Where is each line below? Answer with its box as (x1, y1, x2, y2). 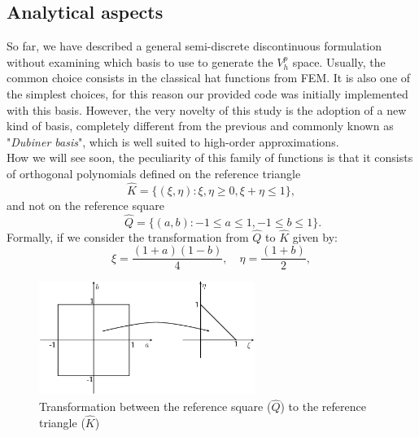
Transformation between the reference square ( (39, 398, 272, 415)
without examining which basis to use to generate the (7, 53, 273, 70)
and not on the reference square (7, 196, 164, 213)
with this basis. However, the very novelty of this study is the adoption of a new (7, 101, 407, 118)
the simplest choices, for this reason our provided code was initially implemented (7, 85, 408, 102)
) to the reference (280, 398, 366, 415)
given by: (292, 228, 338, 245)
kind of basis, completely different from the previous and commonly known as (7, 117, 394, 134)
